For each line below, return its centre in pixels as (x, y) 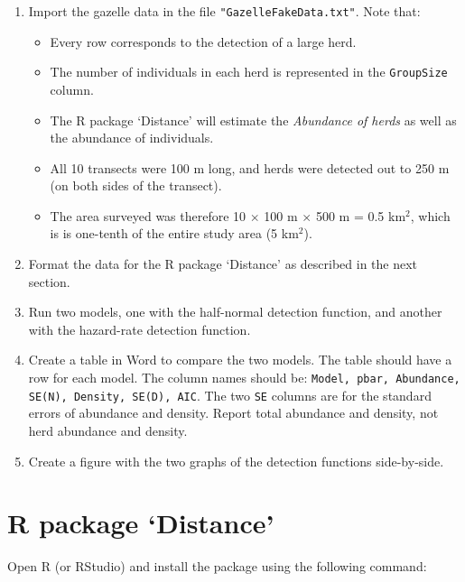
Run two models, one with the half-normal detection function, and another (235, 312)
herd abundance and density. (108, 430)
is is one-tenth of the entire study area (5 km (174, 233)
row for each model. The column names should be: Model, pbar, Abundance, (244, 378)
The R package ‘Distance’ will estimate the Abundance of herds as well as (253, 120)
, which (430, 215)
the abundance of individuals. (132, 138)
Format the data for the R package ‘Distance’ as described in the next (223, 264)
